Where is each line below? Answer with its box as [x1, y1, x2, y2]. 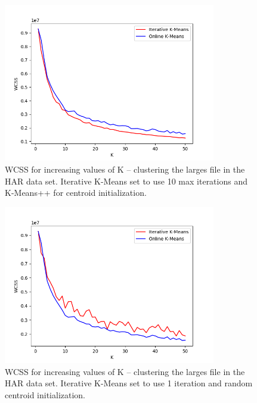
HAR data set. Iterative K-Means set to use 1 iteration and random [5, 377, 253, 389]
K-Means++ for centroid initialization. [5, 186, 147, 199]
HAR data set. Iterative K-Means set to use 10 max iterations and [5, 174, 247, 187]
